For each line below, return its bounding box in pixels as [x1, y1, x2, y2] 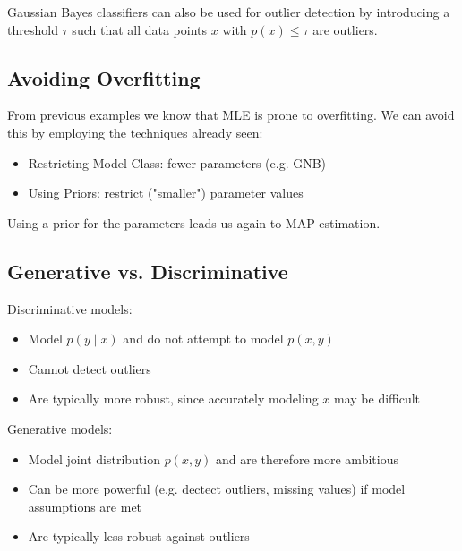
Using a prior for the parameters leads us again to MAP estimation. [7, 213, 381, 232]
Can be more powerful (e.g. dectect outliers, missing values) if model [28, 479, 406, 498]
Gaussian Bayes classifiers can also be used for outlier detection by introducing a [7, 3, 450, 21]
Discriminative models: [7, 299, 133, 318]
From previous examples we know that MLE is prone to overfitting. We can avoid [7, 106, 455, 124]
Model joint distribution [28, 449, 160, 468]
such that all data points [72, 20, 208, 38]
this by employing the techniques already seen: [7, 123, 263, 141]
